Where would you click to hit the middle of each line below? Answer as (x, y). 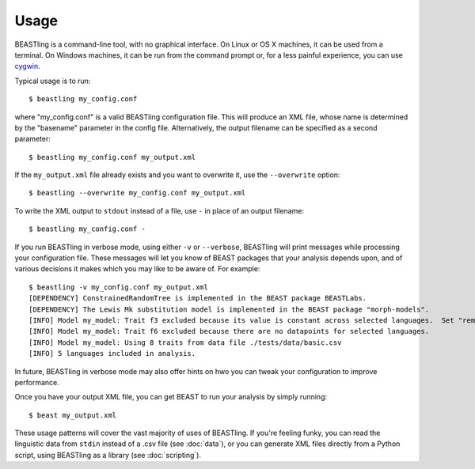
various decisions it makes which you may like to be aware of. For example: (137, 269)
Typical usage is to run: (53, 81)
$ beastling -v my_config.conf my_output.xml (119, 287)
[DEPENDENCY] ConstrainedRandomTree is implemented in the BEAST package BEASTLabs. (198, 298)
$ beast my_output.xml (73, 415)
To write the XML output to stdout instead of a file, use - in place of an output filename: (160, 210)
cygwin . (28, 66)
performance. (37, 382)
